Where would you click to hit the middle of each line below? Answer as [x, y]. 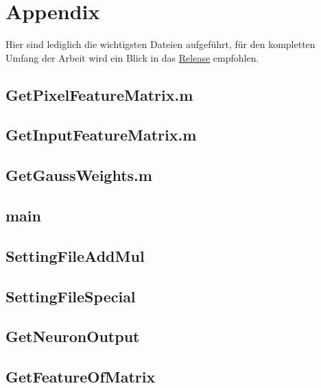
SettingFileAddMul [75, 255]
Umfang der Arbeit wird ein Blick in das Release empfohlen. [132, 57]
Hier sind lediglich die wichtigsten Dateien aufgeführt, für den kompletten [160, 44]
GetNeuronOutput [73, 336]
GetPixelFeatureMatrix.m [99, 94]
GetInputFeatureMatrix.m [101, 135]
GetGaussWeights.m [79, 175]
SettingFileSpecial [71, 296]
